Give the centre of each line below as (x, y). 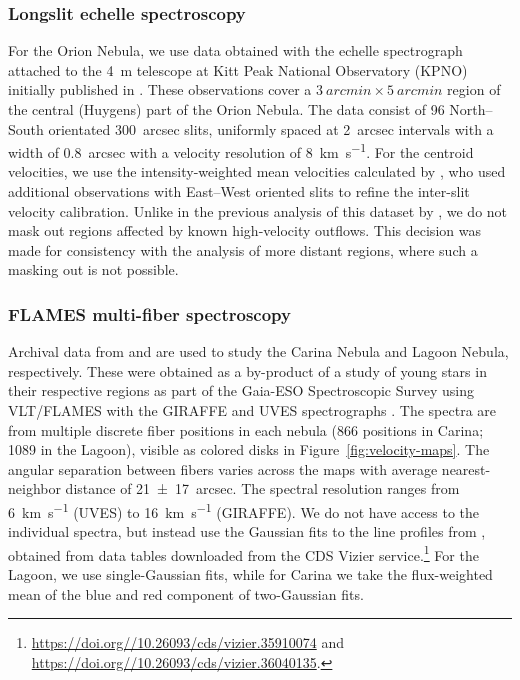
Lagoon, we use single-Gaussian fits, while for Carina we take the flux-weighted (250, 574)
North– (471, 109)
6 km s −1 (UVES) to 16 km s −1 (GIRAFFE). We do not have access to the (243, 510)
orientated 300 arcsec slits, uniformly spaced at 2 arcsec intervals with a (271, 128)
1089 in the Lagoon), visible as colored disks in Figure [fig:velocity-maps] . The (249, 449)
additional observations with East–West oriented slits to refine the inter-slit (239, 191)
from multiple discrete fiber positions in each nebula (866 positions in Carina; (246, 429)
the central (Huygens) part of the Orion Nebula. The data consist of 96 (226, 109)
